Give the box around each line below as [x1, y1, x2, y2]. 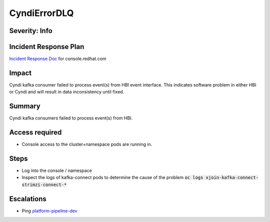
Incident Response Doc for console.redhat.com [9, 55, 107, 62]
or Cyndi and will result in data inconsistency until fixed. [9, 89, 124, 95]
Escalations [9, 194, 47, 203]
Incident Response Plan [9, 42, 84, 51]
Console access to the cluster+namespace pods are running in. [21, 141, 152, 147]
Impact [9, 68, 32, 77]
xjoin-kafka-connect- [205, 175, 259, 180]
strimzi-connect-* [21, 181, 67, 187]
